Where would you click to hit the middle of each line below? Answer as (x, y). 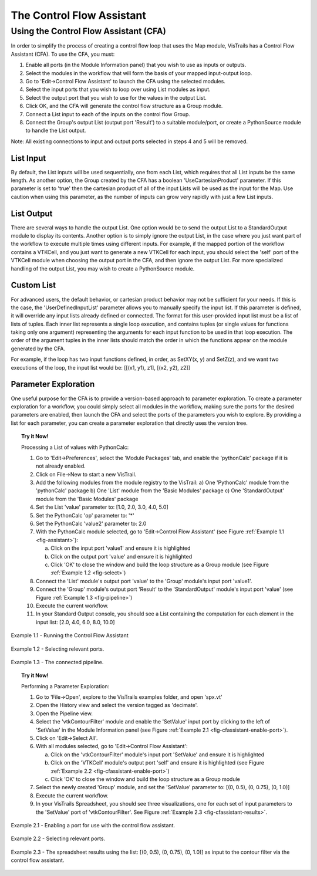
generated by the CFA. (38, 349)
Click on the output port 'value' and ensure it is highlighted (122, 556)
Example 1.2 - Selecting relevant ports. (58, 649)
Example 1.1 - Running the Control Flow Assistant (70, 635)
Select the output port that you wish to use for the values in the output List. (116, 97)
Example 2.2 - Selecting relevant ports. (58, 838)
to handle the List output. (56, 131)
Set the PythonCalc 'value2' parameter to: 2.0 (91, 524)
